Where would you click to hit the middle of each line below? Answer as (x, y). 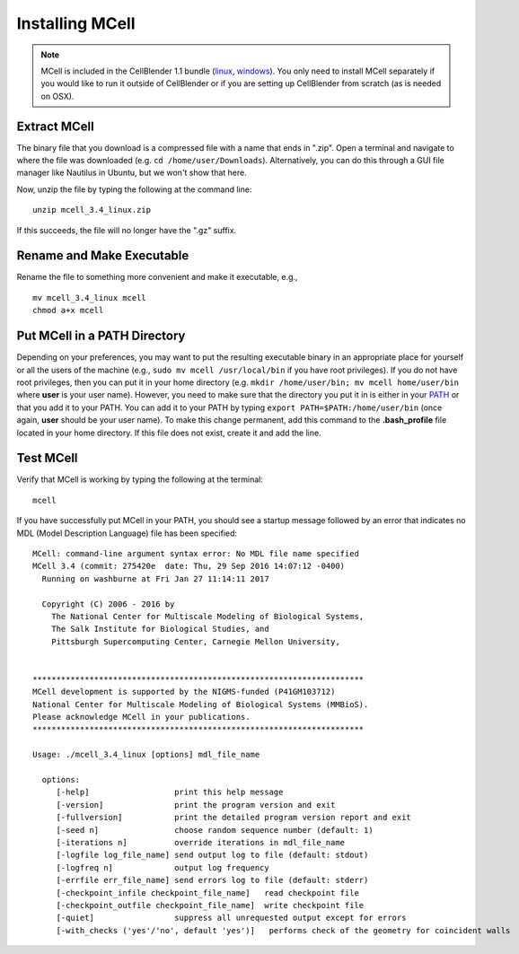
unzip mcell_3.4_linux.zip (92, 210)
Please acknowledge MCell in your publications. (141, 717)
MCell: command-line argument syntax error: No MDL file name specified (196, 553)
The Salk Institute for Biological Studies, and (160, 629)
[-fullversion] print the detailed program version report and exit (234, 818)
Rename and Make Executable (103, 256)
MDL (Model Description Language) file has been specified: (127, 533)
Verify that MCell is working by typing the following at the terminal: (140, 479)
